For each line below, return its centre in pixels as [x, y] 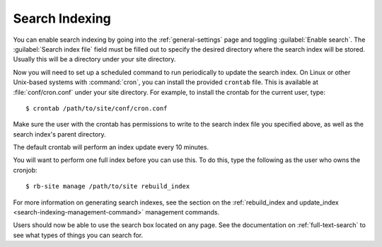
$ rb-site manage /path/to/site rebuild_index [108, 186]
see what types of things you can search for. [78, 235]
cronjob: [25, 170]
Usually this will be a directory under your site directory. [94, 59]
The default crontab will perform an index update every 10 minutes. [111, 147]
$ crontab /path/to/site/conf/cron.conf [97, 108]
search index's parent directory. [59, 134]
